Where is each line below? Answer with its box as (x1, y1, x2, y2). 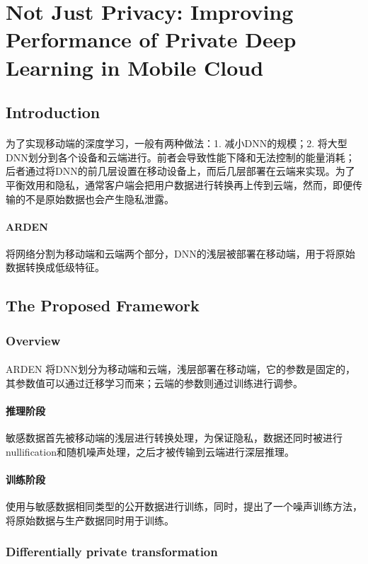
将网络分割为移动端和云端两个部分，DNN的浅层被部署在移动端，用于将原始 (6, 246, 355, 260)
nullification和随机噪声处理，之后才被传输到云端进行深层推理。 (6, 444, 294, 459)
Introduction (6, 101, 100, 123)
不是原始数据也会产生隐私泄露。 (25, 191, 174, 206)
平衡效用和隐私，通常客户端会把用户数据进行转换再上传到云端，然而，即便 (6, 177, 352, 192)
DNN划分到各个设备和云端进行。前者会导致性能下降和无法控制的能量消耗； (6, 149, 355, 164)
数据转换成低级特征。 (6, 260, 105, 275)
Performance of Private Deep (6, 25, 297, 54)
